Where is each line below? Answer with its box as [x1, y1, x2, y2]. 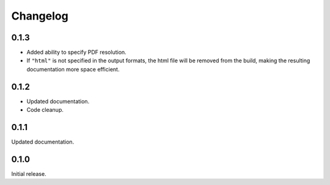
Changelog [11, 9, 68, 23]
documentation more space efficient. [26, 65, 120, 73]
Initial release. [11, 170, 46, 177]
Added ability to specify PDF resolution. [26, 49, 127, 56]
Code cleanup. [26, 106, 64, 114]
